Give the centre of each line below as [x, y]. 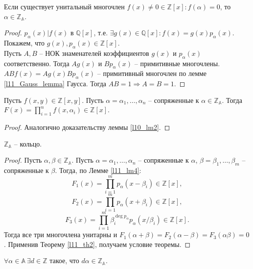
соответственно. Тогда [37, 63]
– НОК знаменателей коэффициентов [94, 53]
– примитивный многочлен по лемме [152, 73]
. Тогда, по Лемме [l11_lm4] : [98, 170]
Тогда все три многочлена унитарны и [61, 234]
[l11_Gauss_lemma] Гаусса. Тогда [55, 84]
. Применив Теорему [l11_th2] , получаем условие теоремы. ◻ [97, 244]
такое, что [64, 260]
